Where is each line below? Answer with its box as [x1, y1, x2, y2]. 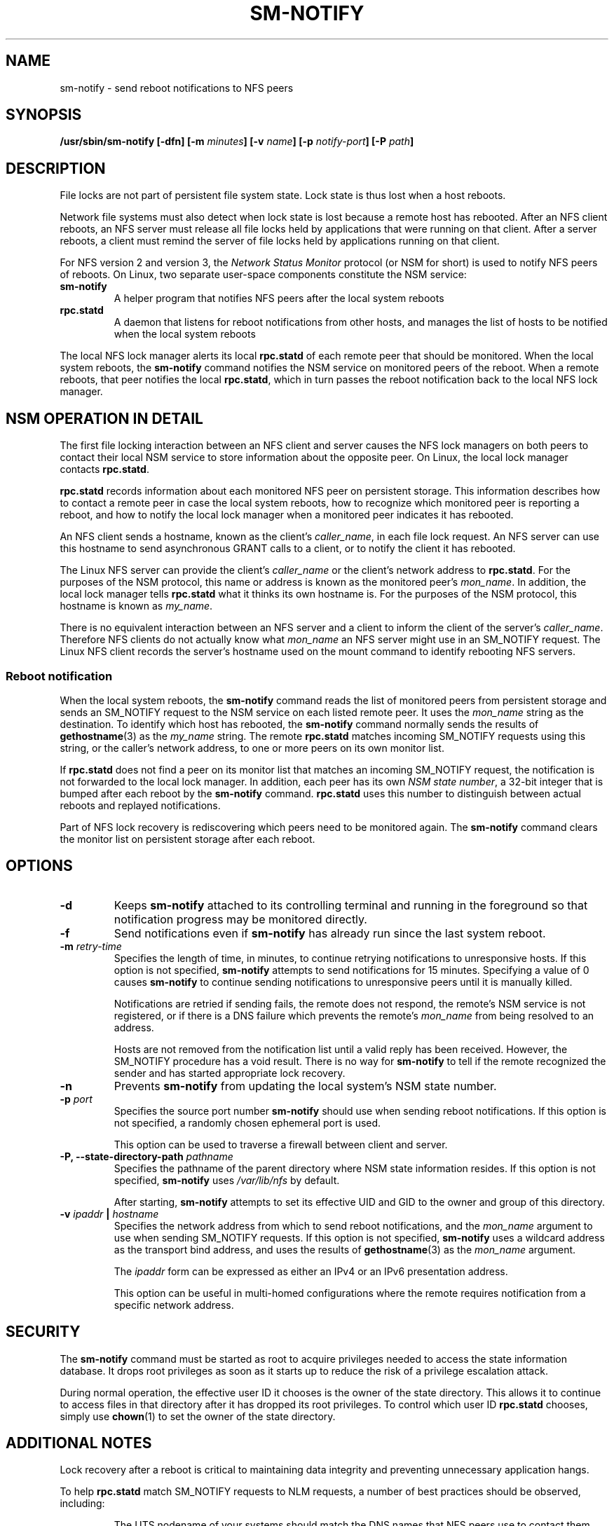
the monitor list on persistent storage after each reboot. [60, 832, 315, 845]
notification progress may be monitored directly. [114, 912, 367, 926]
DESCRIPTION [6, 159, 106, 177]
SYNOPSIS [6, 106, 82, 124]
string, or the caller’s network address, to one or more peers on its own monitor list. [60, 741, 444, 754]
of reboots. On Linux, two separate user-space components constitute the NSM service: [60, 268, 467, 281]
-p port [60, 1092, 93, 1105]
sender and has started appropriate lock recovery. [114, 1066, 346, 1079]
